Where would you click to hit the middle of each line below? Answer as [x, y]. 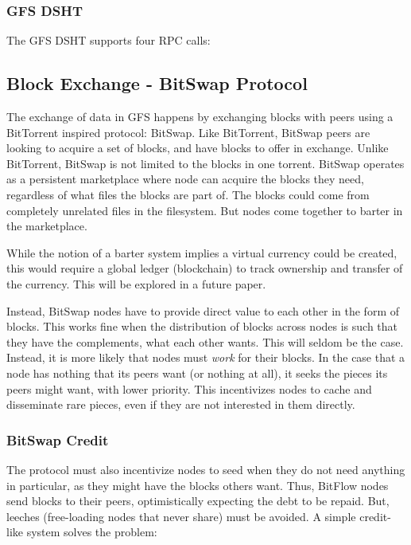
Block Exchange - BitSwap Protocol [157, 83]
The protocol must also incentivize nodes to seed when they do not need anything [206, 469]
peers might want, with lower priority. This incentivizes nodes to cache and [189, 388]
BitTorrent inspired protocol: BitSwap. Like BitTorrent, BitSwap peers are [188, 132]
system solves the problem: [92, 532]
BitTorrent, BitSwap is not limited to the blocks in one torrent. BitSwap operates [205, 163]
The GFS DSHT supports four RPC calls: [109, 40]
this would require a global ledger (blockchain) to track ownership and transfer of [205, 268]
